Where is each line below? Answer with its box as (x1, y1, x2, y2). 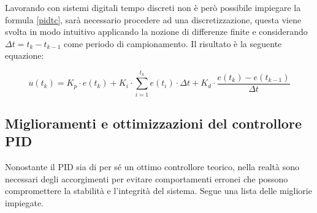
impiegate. (5, 196, 44, 209)
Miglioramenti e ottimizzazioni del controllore (5, 113, 302, 132)
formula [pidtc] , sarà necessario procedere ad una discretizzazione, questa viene (5, 13, 302, 26)
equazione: (5, 49, 44, 62)
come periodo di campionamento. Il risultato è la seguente (64, 37, 282, 50)
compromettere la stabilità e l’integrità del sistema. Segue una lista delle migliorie (5, 184, 312, 197)
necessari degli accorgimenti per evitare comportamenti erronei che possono (5, 172, 288, 185)
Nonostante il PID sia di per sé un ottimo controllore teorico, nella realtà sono (5, 160, 299, 173)
